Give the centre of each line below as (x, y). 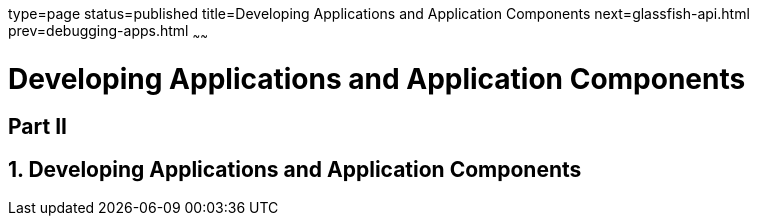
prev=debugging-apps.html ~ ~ (108, 32)
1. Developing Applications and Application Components (295, 169)
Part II (37, 127)
